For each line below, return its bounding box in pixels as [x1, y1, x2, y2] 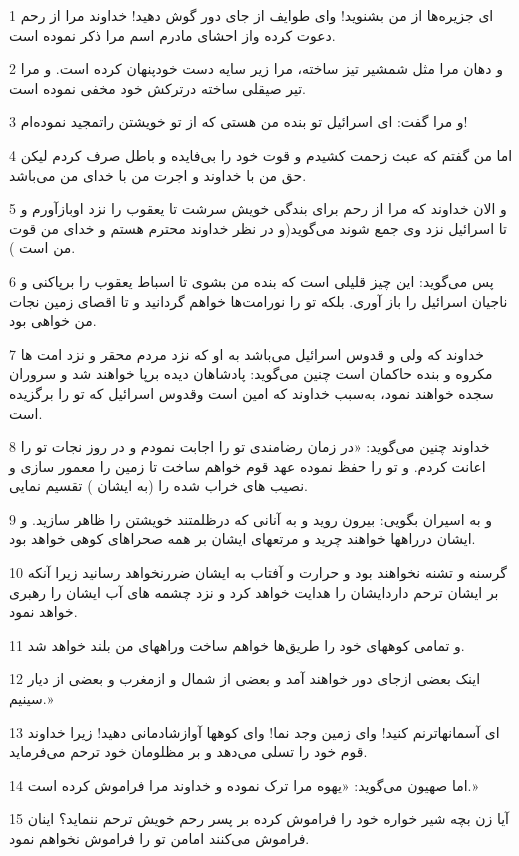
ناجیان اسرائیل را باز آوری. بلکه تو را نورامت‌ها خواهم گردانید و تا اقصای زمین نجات [9, 290, 508, 311]
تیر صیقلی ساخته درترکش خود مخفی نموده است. [9, 77, 306, 98]
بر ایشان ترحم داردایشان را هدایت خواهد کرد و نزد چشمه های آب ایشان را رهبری [9, 581, 499, 602]
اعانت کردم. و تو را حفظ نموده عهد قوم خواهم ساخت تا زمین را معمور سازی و [9, 455, 486, 476]
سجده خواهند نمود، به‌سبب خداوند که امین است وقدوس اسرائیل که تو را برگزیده [9, 382, 494, 403]
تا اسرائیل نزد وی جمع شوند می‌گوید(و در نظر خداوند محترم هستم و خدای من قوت [9, 217, 507, 238]
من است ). [9, 237, 76, 258]
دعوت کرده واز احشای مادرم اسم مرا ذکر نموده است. [9, 24, 336, 45]
